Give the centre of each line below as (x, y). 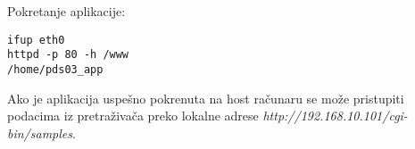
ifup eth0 (36, 40)
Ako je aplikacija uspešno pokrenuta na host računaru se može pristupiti (206, 98)
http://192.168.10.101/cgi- (335, 116)
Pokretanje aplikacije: (66, 11)
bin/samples (40, 132)
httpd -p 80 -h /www (68, 55)
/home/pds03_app (55, 69)
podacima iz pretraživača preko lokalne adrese (133, 116)
